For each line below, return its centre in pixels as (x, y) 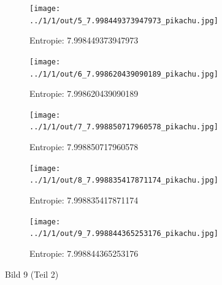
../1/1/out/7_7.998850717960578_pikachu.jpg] (124, 127)
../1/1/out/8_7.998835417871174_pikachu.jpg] (124, 180)
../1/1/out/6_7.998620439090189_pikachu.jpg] (124, 74)
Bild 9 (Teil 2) (32, 274)
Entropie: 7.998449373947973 (84, 40)
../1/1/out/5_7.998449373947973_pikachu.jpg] (124, 21)
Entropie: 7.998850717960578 (84, 147)
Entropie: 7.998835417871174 (84, 200)
